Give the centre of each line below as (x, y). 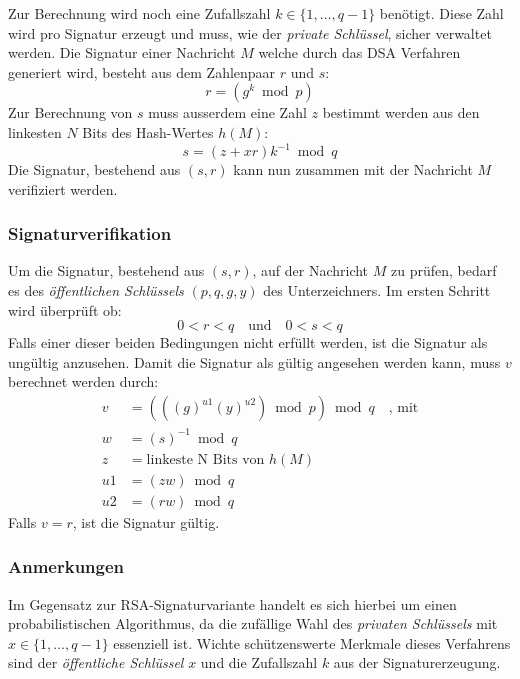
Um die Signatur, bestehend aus (106, 270)
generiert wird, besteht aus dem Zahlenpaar (142, 71)
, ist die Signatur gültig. (146, 521)
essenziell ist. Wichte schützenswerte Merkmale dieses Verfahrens (312, 642)
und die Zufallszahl (259, 662)
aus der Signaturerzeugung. (417, 662)
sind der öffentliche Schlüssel (96, 662)
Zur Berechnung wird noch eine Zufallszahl (139, 13)
